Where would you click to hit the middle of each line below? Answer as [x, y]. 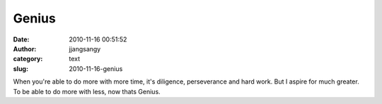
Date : [21, 39]
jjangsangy [85, 48]
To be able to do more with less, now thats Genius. [87, 91]
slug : [21, 69]
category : [28, 59]
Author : [25, 48]
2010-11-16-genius [96, 69]
